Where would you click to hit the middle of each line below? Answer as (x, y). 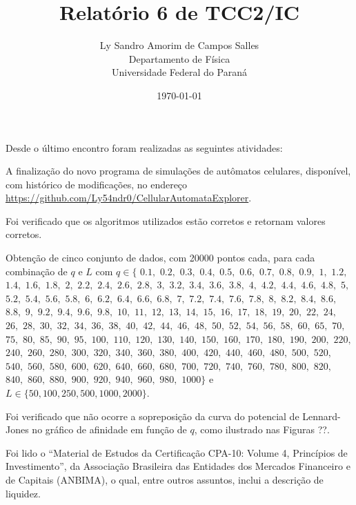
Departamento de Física (179, 58)
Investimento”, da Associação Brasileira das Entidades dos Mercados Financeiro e (178, 466)
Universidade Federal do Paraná (179, 72)
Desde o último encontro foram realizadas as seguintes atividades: (144, 147)
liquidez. (23, 493)
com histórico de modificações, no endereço (97, 184)
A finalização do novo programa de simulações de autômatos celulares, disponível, (178, 171)
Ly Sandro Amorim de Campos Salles (179, 45)
